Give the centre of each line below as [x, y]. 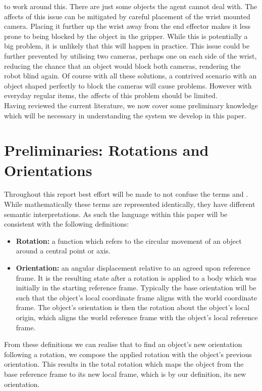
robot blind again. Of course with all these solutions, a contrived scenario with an [130, 76]
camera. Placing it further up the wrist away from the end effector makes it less [127, 26]
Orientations [48, 170]
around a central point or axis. [63, 251]
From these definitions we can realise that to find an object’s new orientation [123, 344]
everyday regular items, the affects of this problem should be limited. [111, 95]
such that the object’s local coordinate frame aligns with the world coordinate [136, 297]
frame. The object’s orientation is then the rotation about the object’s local [133, 307]
